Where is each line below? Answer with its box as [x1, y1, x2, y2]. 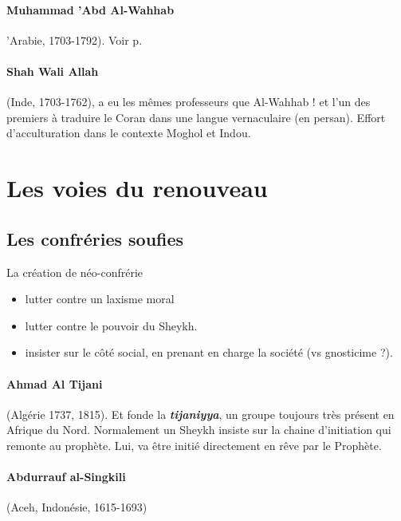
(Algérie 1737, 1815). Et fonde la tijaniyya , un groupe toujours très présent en [6, 405, 395, 422]
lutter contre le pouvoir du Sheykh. [25, 317, 198, 334]
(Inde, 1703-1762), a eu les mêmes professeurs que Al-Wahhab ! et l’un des [6, 93, 371, 110]
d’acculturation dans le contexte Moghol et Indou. [6, 124, 251, 141]
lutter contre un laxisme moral [25, 290, 175, 307]
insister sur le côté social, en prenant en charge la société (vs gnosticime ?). [25, 344, 393, 361]
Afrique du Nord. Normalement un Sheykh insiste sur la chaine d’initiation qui [6, 421, 391, 438]
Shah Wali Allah [6, 62, 99, 79]
